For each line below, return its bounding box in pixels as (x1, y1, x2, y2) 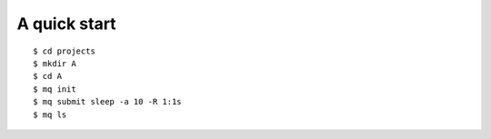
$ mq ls (33, 109, 67, 120)
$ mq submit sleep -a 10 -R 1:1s (33, 96, 182, 107)
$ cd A (33, 71, 63, 82)
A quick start (16, 14, 117, 34)
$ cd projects (33, 45, 95, 56)
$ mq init (33, 84, 76, 94)
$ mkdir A (33, 58, 76, 68)
